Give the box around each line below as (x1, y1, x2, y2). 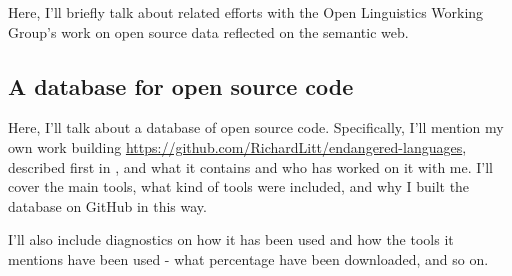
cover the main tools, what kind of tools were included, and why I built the (8, 176, 470, 197)
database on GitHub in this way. (8, 195, 207, 216)
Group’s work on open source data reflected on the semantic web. (8, 21, 409, 42)
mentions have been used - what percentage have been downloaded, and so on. (8, 248, 489, 269)
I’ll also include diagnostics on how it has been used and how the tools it (8, 229, 454, 250)
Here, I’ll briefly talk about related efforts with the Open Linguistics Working (8, 2, 484, 22)
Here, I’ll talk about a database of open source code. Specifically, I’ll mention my (8, 117, 504, 138)
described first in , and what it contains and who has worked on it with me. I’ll (8, 156, 493, 177)
